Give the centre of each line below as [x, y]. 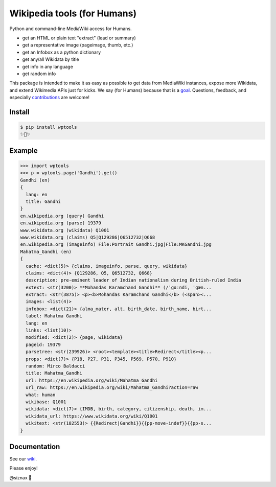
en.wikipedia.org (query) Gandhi [62, 216]
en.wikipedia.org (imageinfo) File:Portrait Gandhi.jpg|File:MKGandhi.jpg [116, 245]
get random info [39, 74]
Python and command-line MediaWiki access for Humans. [71, 29]
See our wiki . [23, 459]
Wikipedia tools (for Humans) [73, 13]
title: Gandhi [43, 202]
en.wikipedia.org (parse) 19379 [61, 223]
